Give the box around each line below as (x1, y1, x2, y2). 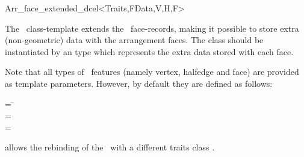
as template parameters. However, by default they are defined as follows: (5, 77, 273, 89)
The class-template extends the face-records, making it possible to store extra (5, 22, 299, 34)
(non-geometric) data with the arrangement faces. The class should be (5, 34, 264, 46)
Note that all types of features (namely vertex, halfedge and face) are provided (5, 65, 299, 78)
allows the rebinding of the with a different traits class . (5, 141, 215, 153)
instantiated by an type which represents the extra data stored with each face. (5, 45, 294, 58)
